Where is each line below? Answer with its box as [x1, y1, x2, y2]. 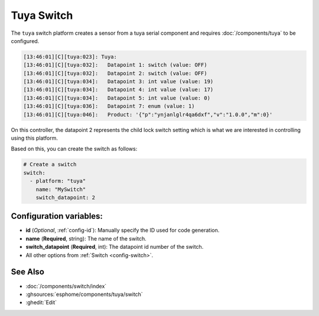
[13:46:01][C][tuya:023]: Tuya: [23, 53, 118, 60]
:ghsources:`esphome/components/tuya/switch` [25, 291, 143, 298]
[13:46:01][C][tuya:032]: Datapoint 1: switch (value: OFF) [23, 62, 207, 68]
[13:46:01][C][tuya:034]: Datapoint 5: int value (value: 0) [23, 94, 211, 101]
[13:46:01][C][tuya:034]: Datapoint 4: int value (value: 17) [23, 86, 214, 93]
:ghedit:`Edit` [25, 299, 57, 306]
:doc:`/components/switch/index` [25, 282, 107, 289]
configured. [11, 37, 40, 44]
